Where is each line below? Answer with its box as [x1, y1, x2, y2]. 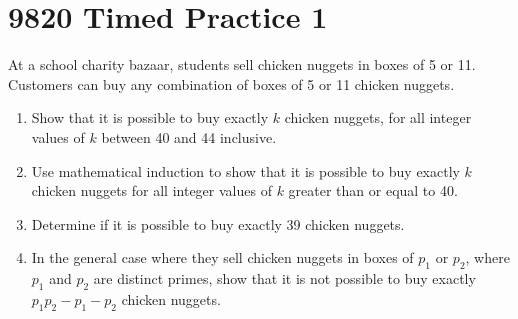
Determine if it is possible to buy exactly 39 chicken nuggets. [31, 213, 405, 234]
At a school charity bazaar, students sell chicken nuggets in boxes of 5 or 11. [8, 54, 476, 75]
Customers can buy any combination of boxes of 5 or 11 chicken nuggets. [8, 73, 455, 94]
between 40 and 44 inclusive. [101, 126, 277, 147]
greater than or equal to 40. [288, 180, 458, 201]
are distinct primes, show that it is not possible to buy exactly [93, 268, 476, 289]
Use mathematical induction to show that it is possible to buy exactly [31, 160, 460, 181]
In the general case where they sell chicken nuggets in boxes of [31, 247, 414, 268]
